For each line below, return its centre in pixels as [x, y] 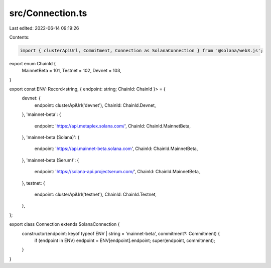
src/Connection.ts [48, 13]
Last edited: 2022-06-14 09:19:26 [44, 28]
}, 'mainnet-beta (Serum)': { [50, 160]
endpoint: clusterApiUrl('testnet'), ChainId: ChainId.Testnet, [96, 194]
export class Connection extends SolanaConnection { [64, 224]
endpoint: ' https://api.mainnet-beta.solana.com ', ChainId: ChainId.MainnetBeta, [116, 149]
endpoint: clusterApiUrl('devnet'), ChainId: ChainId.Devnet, [95, 105]
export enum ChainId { [33, 63]
